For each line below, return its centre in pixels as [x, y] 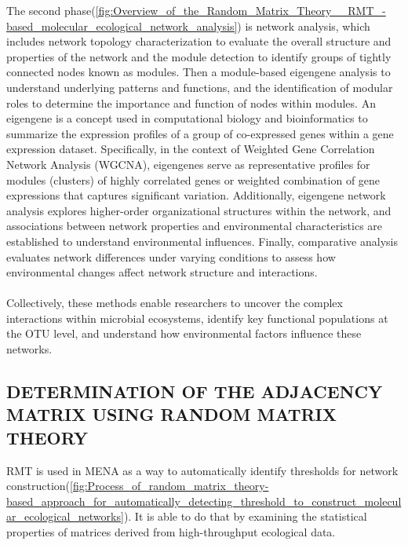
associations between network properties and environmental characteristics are [195, 226]
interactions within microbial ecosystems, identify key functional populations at [197, 318]
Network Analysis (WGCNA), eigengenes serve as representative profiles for [188, 164]
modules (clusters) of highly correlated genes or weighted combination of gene [193, 179]
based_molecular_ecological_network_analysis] [122, 26]
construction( [38, 486]
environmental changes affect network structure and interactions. [162, 272]
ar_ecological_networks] [65, 516]
